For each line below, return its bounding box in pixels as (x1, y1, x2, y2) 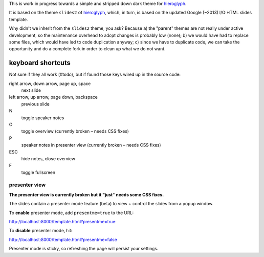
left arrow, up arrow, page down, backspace (9, 94, 98, 100)
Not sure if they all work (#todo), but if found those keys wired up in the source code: (9, 71, 181, 78)
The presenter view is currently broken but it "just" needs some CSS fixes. (9, 192, 164, 197)
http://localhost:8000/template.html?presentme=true (9, 219, 116, 225)
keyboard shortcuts (9, 59, 71, 67)
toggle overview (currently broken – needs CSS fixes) (21, 128, 129, 134)
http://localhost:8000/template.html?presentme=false (9, 236, 117, 242)
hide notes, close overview (21, 155, 76, 161)
